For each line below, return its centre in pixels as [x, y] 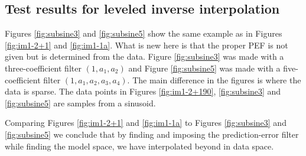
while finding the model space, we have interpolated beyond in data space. [139, 146]
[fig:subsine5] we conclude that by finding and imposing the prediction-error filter [152, 134]
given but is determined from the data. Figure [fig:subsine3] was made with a [144, 56]
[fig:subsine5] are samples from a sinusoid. [80, 103]
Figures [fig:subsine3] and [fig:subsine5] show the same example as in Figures [144, 33]
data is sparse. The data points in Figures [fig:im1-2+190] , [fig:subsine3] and [143, 91]
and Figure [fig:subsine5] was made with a [204, 68]
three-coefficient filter [43, 68]
